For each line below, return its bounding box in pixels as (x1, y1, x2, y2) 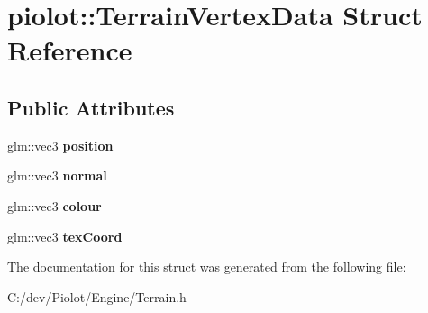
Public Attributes (7, 93, 175, 121)
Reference (7, 32, 132, 69)
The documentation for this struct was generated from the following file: (7, 257, 406, 276)
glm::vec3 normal (7, 166, 107, 185)
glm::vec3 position (7, 135, 114, 154)
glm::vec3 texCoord (7, 226, 123, 245)
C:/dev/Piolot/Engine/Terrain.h (7, 287, 187, 306)
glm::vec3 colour (7, 196, 102, 215)
